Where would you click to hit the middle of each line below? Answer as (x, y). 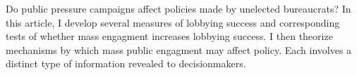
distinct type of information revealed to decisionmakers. (126, 63)
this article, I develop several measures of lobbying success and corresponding (173, 22)
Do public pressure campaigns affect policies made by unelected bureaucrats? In (178, 8)
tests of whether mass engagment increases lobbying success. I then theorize (169, 36)
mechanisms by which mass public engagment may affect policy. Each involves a (179, 49)
